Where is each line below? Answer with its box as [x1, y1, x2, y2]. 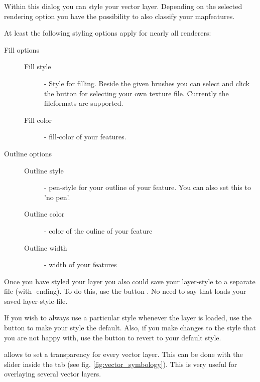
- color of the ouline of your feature [44, 225, 153, 236]
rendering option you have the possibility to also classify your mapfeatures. [4, 11, 235, 21]
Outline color [24, 209, 65, 219]
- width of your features [44, 259, 117, 270]
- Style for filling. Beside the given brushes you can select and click [44, 78, 249, 88]
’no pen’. [44, 192, 70, 202]
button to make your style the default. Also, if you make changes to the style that [4, 322, 256, 333]
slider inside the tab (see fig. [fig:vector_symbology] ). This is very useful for [4, 358, 237, 369]
